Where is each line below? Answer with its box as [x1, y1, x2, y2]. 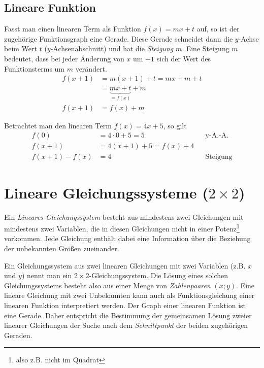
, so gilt [163, 120, 187, 130]
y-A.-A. [205, 132, 229, 140]
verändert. [75, 63, 107, 74]
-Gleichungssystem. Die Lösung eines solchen [89, 270, 228, 281]
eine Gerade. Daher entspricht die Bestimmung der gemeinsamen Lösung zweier [4, 310, 252, 320]
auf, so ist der [196, 23, 240, 34]
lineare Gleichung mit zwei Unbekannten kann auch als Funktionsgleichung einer [4, 290, 255, 300]
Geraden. [4, 329, 32, 340]
